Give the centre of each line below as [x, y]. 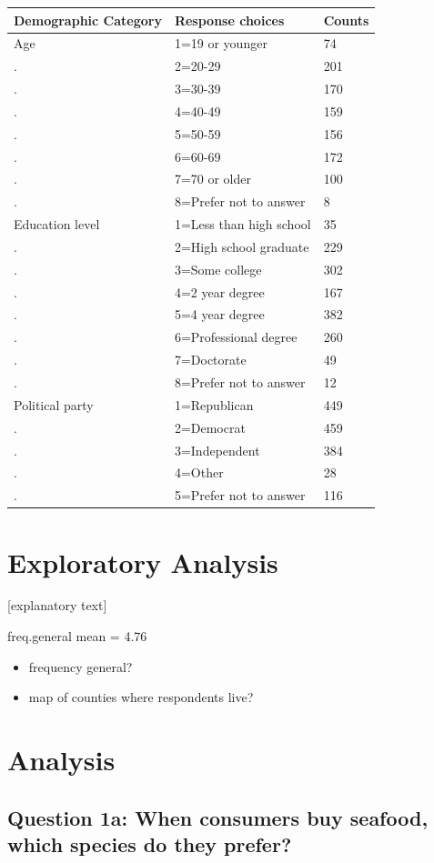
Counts [346, 20]
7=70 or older [212, 179]
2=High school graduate [242, 246]
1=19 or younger [221, 43]
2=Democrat [210, 427]
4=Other [199, 472]
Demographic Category [88, 20]
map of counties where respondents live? [141, 697]
